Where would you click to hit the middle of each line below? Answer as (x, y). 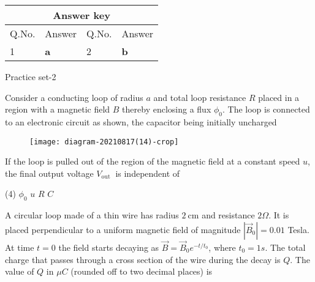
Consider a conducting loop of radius (74, 97)
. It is (279, 215)
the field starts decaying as (109, 247)
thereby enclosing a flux (167, 109)
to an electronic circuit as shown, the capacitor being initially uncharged (141, 121)
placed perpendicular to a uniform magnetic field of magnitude (123, 229)
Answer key (82, 15)
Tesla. (298, 229)
